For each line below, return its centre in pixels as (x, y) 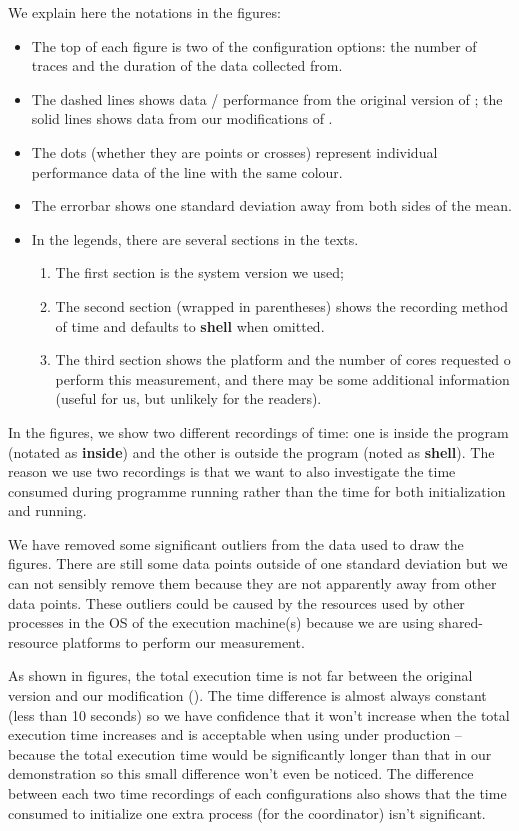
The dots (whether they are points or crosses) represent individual (234, 151)
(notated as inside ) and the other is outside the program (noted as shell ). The (251, 451)
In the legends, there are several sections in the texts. (195, 238)
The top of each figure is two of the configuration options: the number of (254, 45)
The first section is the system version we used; (199, 272)
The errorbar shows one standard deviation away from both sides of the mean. (271, 205)
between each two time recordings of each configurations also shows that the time (257, 793)
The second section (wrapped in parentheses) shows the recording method (282, 305)
